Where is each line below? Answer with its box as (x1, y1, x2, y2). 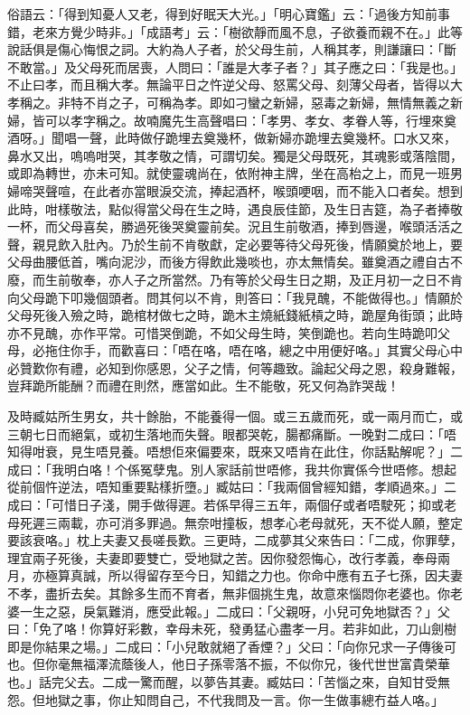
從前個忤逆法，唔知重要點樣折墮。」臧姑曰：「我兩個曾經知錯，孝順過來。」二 (7, 477, 456, 496)
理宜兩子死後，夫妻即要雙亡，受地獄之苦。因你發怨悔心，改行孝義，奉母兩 (7, 548, 450, 567)
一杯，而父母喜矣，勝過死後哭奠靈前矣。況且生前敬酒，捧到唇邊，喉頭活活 (7, 217, 450, 236)
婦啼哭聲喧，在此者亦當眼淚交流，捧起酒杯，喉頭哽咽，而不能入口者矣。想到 (7, 181, 463, 200)
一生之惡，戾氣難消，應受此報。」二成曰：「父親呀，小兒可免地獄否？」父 (19, 601, 450, 620)
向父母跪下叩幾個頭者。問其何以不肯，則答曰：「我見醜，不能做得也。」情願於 (7, 287, 463, 306)
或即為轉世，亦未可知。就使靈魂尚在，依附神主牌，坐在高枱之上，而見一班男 (7, 164, 463, 183)
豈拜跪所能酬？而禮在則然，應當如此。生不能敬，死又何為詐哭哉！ (7, 376, 399, 395)
